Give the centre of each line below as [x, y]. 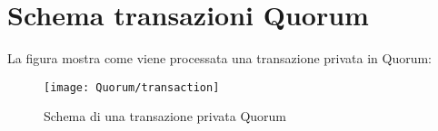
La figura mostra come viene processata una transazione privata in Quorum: [220, 58]
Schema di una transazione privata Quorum [165, 116]
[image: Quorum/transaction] [132, 87]
